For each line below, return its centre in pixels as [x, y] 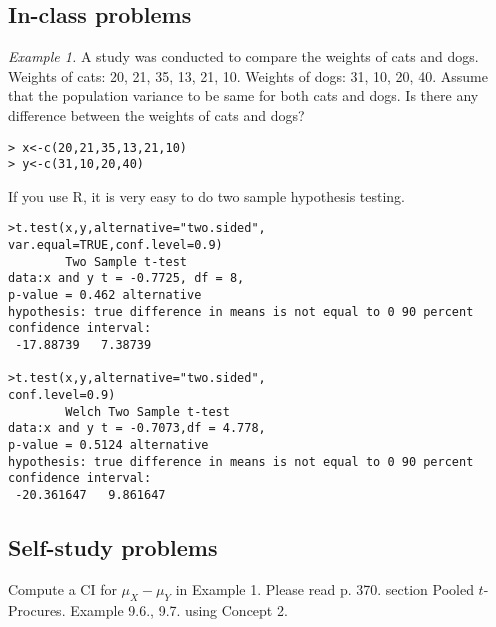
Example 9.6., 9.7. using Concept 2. [179, 609]
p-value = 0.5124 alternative [108, 445]
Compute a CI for [62, 588]
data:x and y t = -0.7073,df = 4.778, [137, 428]
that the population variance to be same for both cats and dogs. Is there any [243, 95]
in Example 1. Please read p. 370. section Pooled [324, 588]
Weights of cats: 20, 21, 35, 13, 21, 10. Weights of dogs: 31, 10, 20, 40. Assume [248, 75]
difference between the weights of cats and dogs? [156, 114]
